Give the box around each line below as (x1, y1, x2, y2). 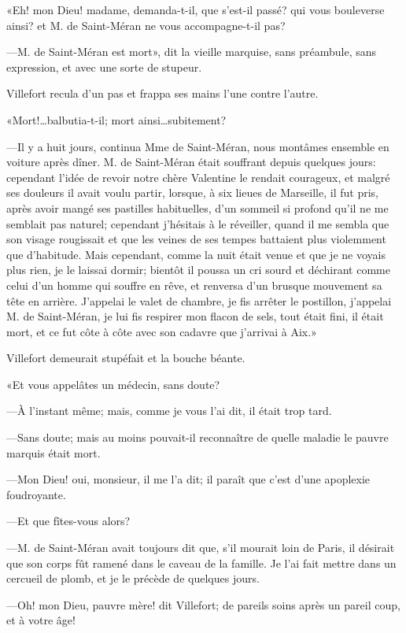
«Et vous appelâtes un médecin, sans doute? (6, 376, 220, 392)
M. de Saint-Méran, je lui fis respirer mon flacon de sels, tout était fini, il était (6, 308, 384, 324)
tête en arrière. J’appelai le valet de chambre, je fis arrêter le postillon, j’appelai (6, 292, 392, 309)
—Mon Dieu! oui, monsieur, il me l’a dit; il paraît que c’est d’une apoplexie (6, 471, 371, 487)
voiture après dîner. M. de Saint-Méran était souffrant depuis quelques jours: (6, 154, 376, 170)
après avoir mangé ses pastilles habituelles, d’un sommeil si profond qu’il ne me (6, 199, 389, 216)
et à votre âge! (6, 612, 76, 628)
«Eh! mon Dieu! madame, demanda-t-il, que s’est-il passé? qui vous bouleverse (6, 2, 385, 17)
